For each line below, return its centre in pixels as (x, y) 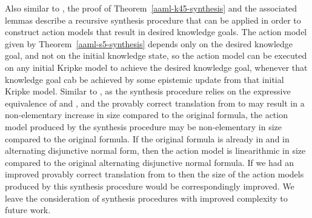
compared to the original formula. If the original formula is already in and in (147, 138)
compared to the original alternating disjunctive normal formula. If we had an (150, 162)
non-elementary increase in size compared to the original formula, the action (146, 115)
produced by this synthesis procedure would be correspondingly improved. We (150, 186)
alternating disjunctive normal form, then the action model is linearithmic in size (155, 150)
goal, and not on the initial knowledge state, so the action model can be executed (156, 55)
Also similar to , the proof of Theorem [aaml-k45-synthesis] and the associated (151, 8)
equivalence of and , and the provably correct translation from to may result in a (155, 103)
